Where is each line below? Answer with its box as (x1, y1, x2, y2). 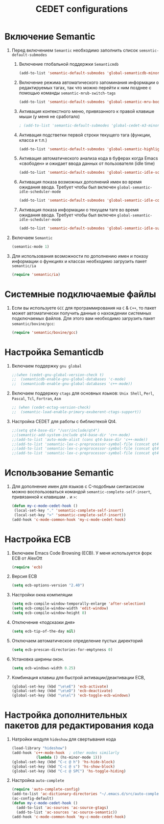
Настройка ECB (4, 533, 71, 545)
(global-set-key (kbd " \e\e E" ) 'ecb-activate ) (11, 684, 109, 689)
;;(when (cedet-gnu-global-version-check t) (11, 372, 104, 377)
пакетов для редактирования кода (4, 720, 154, 731)
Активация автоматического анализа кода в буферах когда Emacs (19, 156, 158, 161)
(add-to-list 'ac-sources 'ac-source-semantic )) (16, 810, 117, 815)
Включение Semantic (4, 31, 95, 42)
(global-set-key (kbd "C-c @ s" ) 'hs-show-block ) (11, 764, 116, 769)
